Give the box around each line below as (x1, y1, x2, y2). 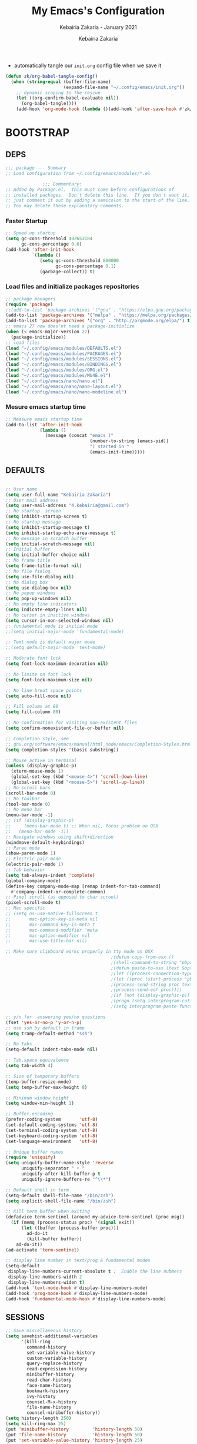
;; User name (5, 486, 38, 492)
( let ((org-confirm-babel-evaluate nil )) (16, 95, 119, 101)
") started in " (89, 443, 130, 450)
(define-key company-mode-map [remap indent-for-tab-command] (5, 883, 161, 889)
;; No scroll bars (5, 784, 51, 790)
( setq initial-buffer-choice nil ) (5, 552, 91, 558)
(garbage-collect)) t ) (39, 269, 95, 274)
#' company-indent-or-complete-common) (11, 889, 106, 895)
